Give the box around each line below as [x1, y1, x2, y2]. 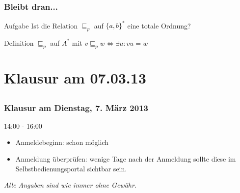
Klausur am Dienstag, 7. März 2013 [4, 101, 148, 113]
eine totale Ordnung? [127, 20, 191, 30]
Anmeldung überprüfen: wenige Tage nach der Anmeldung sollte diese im [15, 154, 236, 164]
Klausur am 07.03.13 [4, 67, 146, 87]
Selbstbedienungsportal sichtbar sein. [15, 163, 127, 173]
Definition [4, 37, 34, 48]
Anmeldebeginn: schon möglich [15, 137, 108, 147]
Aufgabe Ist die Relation [4, 20, 78, 30]
